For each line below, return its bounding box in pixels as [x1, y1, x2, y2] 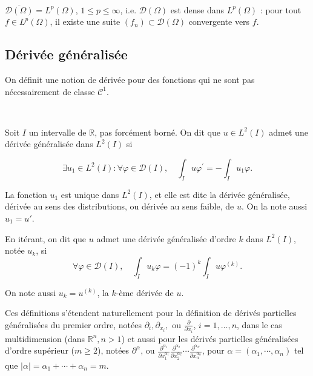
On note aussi [5, 286, 56, 298]
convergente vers [188, 15, 250, 28]
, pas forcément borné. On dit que [94, 125, 221, 138]
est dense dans [170, 3, 224, 16]
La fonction [5, 188, 47, 200]
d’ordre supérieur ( [5, 344, 74, 357]
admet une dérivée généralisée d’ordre [96, 232, 236, 245]
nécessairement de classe [5, 85, 95, 97]
